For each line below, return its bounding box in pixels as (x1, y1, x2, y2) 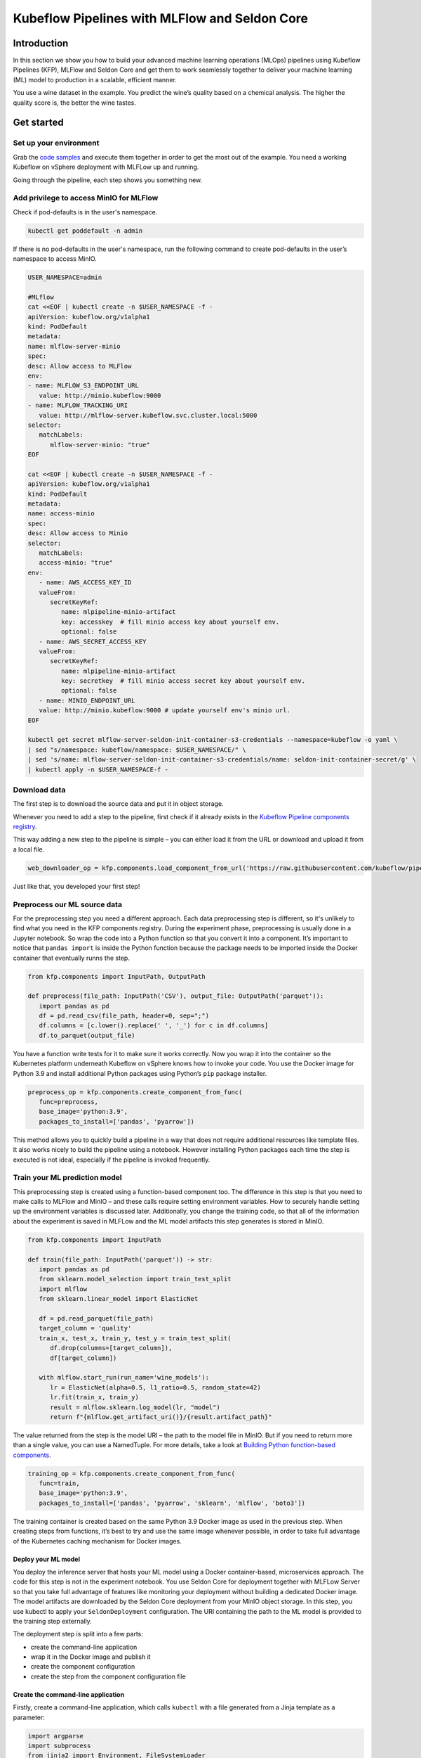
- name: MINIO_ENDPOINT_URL (39, 696, 136, 705)
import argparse (27, 1732, 84, 1740)
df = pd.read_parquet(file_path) (39, 1314, 154, 1322)
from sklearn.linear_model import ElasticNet (39, 1295, 199, 1303)
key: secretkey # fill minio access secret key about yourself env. (60, 677, 305, 685)
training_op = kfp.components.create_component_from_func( (27, 1470, 235, 1477)
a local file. (13, 845, 45, 854)
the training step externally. (13, 1617, 93, 1625)
